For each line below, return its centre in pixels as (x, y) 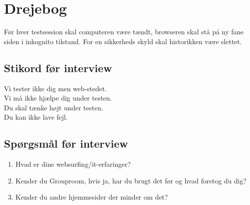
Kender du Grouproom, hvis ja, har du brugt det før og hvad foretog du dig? (131, 180)
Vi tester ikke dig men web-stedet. (55, 88)
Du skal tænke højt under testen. (54, 107)
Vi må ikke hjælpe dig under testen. (58, 98)
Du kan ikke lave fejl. (36, 117)
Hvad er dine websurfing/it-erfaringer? (73, 164)
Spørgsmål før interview (66, 143)
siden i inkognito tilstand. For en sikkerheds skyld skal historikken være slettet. (123, 41)
